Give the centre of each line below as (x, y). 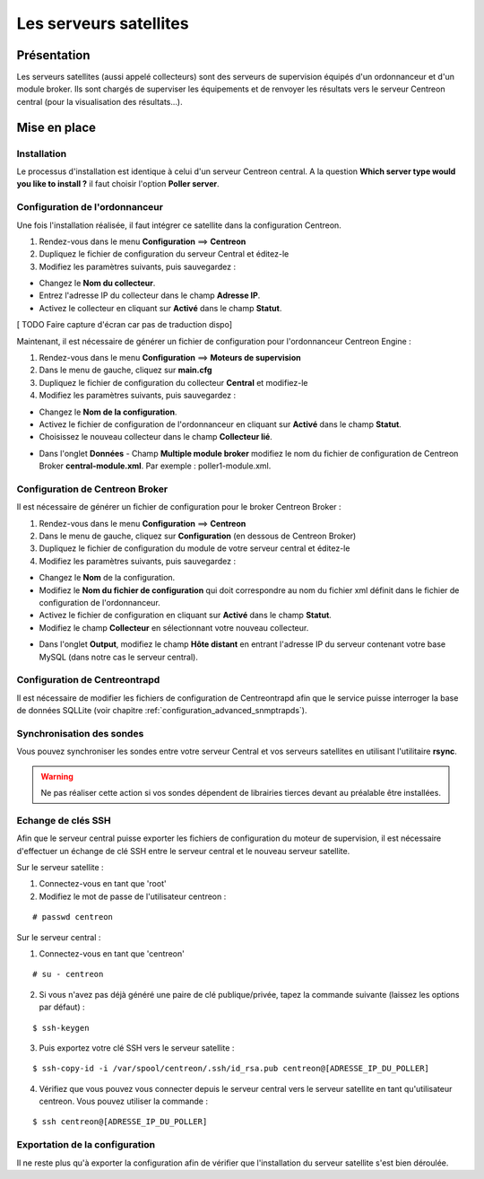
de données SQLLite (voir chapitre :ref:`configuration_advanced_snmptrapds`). (162, 711)
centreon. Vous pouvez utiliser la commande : (123, 1101)
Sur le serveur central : (59, 937)
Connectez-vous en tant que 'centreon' (112, 953)
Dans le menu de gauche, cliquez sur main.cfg (125, 370)
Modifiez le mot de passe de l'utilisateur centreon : (133, 896)
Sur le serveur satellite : (60, 867)
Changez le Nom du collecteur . (97, 284)
